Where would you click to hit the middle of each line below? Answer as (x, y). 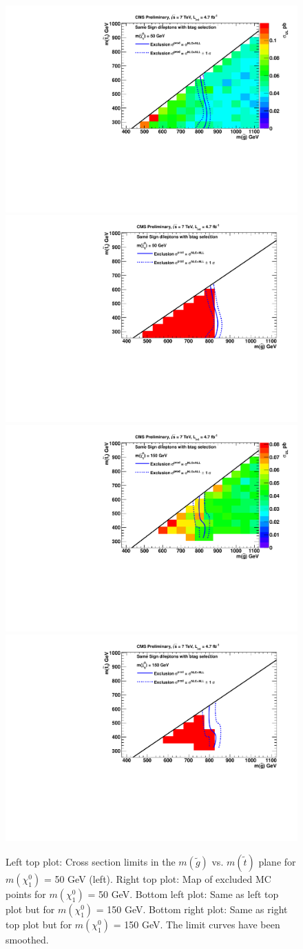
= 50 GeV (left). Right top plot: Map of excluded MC (157, 879)
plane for (277, 861)
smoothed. (27, 939)
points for (26, 894)
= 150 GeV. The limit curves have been (197, 924)
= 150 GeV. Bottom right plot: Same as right (192, 909)
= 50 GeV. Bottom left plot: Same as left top (183, 894)
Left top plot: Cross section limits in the (91, 861)
